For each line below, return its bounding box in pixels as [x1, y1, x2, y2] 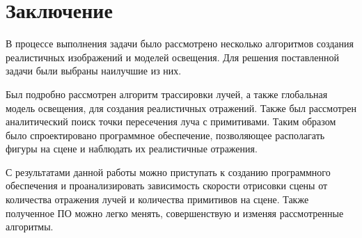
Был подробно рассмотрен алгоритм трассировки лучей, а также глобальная [6, 86, 328, 101]
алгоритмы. [6, 219, 54, 234]
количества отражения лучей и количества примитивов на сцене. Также [6, 192, 309, 207]
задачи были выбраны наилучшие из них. [6, 63, 182, 78]
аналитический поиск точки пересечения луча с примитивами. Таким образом [6, 114, 336, 129]
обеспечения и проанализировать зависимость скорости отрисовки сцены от [6, 178, 328, 193]
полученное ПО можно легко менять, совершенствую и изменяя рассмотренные [6, 205, 344, 220]
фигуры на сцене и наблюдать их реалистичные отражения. [6, 141, 258, 156]
